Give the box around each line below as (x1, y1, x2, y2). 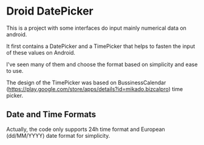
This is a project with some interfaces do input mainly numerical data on (6, 24, 187, 32)
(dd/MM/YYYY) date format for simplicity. (6, 132, 110, 139)
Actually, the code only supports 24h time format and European (6, 126, 165, 133)
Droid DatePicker (6, 4, 94, 18)
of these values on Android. (6, 49, 76, 56)
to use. (6, 67, 24, 74)
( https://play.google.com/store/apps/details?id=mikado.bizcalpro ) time (6, 85, 183, 92)
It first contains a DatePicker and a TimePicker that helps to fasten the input (6, 42, 195, 50)
